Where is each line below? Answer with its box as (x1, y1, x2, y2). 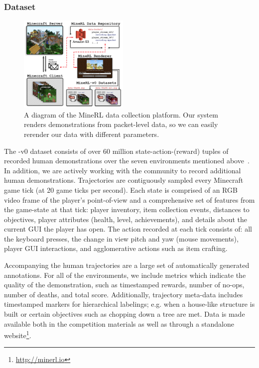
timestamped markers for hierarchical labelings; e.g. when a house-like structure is (4, 299, 255, 309)
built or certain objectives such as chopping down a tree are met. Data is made (4, 309, 245, 319)
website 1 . (4, 329, 31, 340)
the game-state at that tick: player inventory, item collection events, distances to (4, 204, 250, 215)
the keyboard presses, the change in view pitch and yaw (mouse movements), (4, 233, 239, 244)
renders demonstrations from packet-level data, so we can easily (24, 119, 218, 129)
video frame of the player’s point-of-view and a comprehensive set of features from (4, 194, 255, 205)
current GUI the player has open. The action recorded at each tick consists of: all (4, 224, 252, 234)
